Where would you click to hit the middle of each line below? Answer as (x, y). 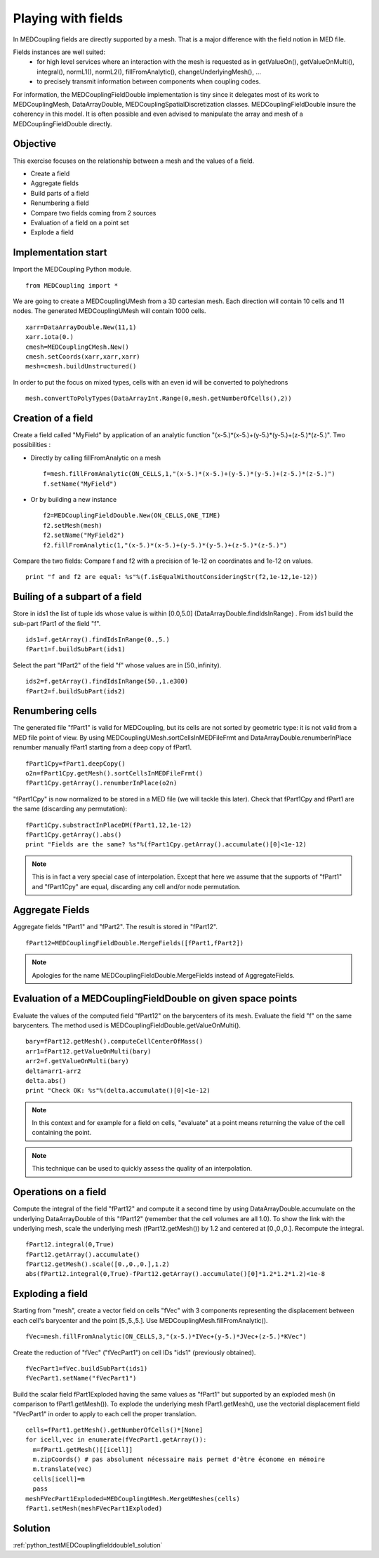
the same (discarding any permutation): (70, 809)
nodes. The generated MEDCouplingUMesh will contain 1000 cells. (109, 311)
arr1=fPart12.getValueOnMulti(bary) (88, 1051)
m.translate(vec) (62, 1469)
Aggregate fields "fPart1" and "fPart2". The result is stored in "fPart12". (115, 927)
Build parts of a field (60, 193)
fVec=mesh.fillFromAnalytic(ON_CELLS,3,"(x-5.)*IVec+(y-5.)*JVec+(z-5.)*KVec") (166, 1337)
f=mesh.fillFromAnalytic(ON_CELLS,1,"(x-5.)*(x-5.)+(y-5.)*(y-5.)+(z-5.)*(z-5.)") (189, 474)
